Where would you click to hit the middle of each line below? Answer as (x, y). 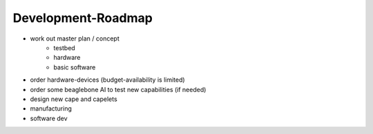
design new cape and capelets (74, 99)
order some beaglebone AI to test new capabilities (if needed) (118, 89)
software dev (49, 118)
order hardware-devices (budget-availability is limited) (108, 80)
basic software (75, 67)
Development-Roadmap (83, 18)
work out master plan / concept (75, 38)
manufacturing (51, 109)
